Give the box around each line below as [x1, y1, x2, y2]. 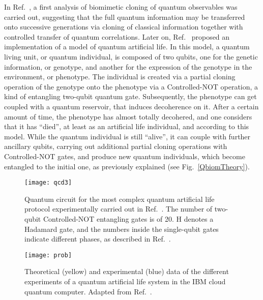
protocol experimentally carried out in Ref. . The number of [24, 203, 213, 214]
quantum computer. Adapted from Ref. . [24, 286, 152, 296]
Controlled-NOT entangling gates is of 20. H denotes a [43, 213, 214, 224]
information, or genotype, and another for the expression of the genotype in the [4, 61, 252, 72]
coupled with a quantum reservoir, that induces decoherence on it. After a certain [4, 101, 259, 111]
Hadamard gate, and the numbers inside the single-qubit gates [24, 223, 219, 234]
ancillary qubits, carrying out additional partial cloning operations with [4, 141, 227, 152]
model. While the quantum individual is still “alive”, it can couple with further [4, 131, 251, 141]
